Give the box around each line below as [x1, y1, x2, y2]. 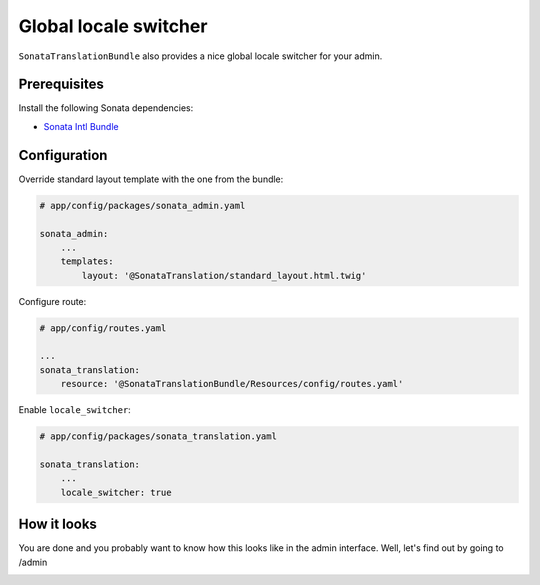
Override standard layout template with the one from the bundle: [18, 173, 284, 185]
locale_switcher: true [60, 486, 172, 498]
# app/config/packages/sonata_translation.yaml [39, 431, 277, 442]
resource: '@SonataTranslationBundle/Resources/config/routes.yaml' [60, 378, 404, 390]
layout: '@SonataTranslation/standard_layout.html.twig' [81, 270, 367, 281]
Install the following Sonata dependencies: [18, 102, 194, 114]
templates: [60, 256, 114, 267]
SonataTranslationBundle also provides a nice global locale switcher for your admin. [18, 50, 383, 62]
